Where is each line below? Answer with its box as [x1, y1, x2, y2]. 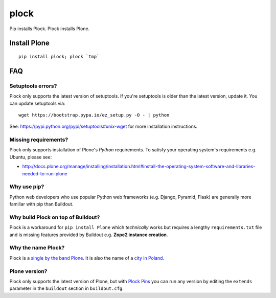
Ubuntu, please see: [9, 154, 52, 160]
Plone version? [9, 267, 48, 274]
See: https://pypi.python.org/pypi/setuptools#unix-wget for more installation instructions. [9, 123, 198, 130]
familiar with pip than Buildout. [9, 201, 74, 207]
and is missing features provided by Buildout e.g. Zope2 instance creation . [9, 232, 168, 238]
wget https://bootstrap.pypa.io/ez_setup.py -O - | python [18, 112, 170, 118]
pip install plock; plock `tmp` [18, 54, 100, 59]
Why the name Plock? [9, 244, 65, 251]
